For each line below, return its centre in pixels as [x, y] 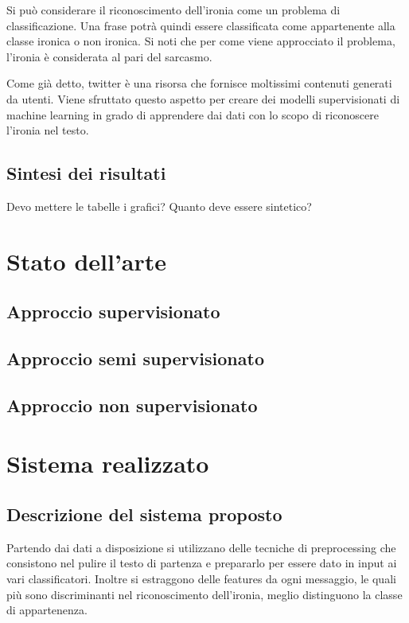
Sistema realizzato [108, 463]
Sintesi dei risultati [86, 173]
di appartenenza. [47, 610]
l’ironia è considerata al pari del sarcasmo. [109, 56]
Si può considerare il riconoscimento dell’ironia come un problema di [173, 10]
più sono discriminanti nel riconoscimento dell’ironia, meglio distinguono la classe [204, 594]
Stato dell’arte [87, 261]
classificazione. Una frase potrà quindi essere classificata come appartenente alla [201, 25]
